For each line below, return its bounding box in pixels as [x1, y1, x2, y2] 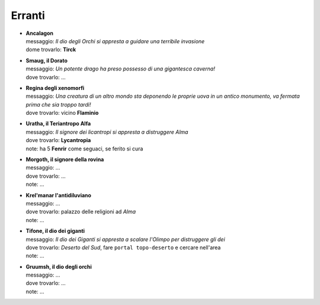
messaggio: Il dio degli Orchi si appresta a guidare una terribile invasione [25, 37, 205, 44]
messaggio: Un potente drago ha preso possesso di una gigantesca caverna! [25, 65, 216, 72]
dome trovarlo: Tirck [25, 46, 76, 53]
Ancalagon [25, 30, 53, 37]
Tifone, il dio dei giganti [25, 227, 85, 235]
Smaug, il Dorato [25, 57, 68, 64]
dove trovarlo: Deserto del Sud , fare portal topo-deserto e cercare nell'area [25, 243, 221, 251]
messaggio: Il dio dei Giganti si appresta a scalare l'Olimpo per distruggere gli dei [25, 236, 225, 243]
